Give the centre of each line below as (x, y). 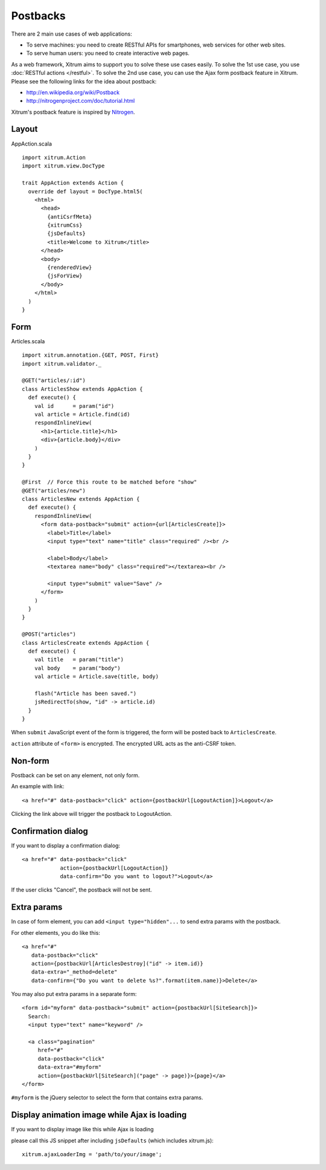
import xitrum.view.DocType (63, 166)
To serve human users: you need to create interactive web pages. (108, 53)
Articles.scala (28, 341)
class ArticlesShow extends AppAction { (82, 389)
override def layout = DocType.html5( (85, 191)
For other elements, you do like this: (56, 932)
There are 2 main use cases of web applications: (72, 34)
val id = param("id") (74, 406)
